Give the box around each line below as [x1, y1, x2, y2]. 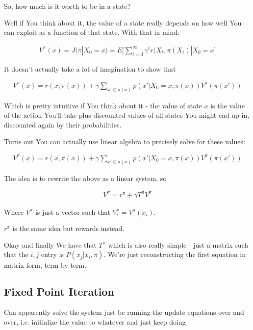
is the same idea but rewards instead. [12, 223, 125, 233]
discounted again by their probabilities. [4, 119, 122, 129]
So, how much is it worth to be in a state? [4, 1, 131, 11]
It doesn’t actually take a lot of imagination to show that [4, 63, 176, 74]
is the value [210, 100, 245, 110]
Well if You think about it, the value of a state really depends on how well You [4, 17, 242, 27]
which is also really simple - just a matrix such [108, 239, 249, 250]
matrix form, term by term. [4, 260, 87, 270]
